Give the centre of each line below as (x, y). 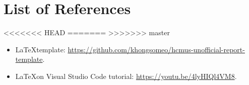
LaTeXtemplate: (40, 49)
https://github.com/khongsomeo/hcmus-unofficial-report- (156, 49)
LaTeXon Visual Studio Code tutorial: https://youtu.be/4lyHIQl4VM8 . (126, 76)
